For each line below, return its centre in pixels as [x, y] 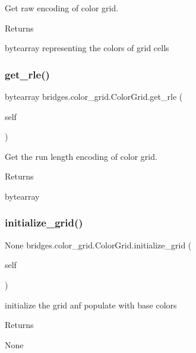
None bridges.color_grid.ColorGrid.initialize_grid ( [98, 245]
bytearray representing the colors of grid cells [87, 48]
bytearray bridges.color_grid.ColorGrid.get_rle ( [94, 96]
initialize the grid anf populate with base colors [91, 305]
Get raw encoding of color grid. [62, 8]
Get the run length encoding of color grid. [81, 156]
